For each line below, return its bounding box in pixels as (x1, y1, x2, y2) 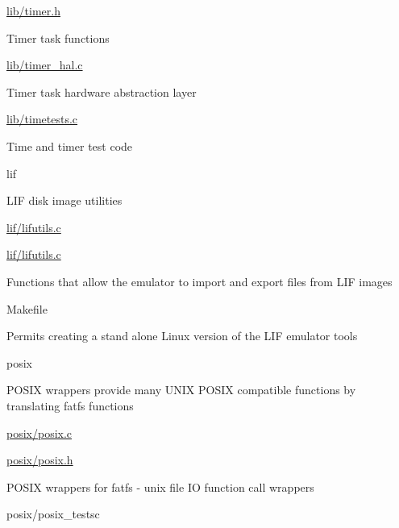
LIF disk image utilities (6, 192, 123, 209)
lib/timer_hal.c (6, 56, 83, 73)
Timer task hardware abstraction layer (6, 83, 197, 100)
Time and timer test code (6, 137, 133, 154)
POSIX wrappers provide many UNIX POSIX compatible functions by (6, 381, 356, 398)
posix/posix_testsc (6, 505, 100, 522)
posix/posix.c (6, 424, 73, 441)
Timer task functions (6, 29, 110, 46)
